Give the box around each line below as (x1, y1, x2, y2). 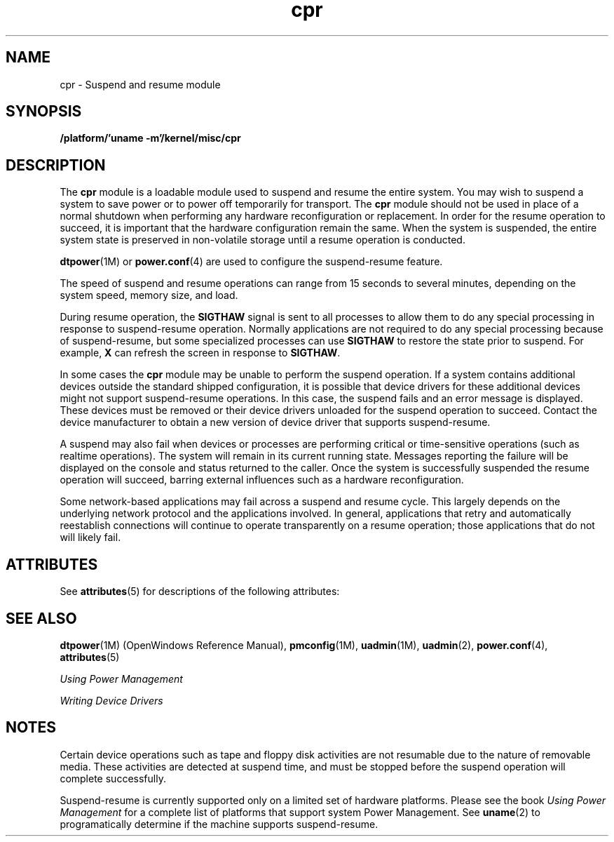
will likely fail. (60, 531, 121, 544)
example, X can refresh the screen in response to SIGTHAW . (60, 347, 341, 359)
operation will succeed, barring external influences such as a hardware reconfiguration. (60, 474, 464, 486)
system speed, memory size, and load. (60, 289, 238, 302)
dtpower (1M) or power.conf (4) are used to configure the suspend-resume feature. (60, 255, 443, 268)
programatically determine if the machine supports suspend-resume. (60, 817, 378, 830)
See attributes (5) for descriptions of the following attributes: (60, 585, 340, 598)
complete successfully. (60, 772, 166, 784)
